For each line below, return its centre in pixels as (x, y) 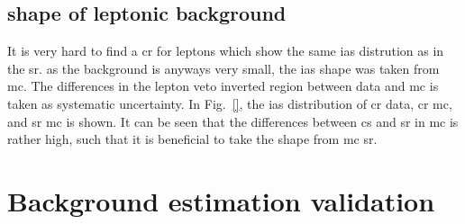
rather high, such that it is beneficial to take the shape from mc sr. (192, 139)
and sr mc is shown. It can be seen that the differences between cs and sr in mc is (233, 121)
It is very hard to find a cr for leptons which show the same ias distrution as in (226, 51)
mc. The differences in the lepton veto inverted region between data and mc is (223, 86)
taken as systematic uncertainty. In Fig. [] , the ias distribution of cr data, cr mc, (230, 103)
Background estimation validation (221, 200)
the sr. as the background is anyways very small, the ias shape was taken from (223, 68)
